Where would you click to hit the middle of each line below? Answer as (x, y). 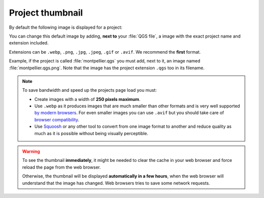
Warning (31, 152)
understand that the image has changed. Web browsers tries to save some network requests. (116, 183)
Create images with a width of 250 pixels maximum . (88, 99)
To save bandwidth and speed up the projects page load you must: (89, 90)
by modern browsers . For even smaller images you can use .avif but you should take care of (129, 113)
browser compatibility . (57, 119)
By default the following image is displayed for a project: (66, 27)
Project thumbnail (46, 13)
